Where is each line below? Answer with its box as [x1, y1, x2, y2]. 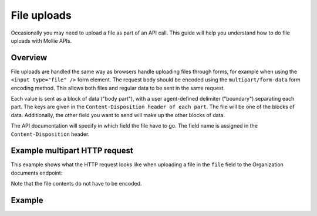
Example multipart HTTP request [11, 146, 133, 156]
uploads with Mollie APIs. [11, 37, 72, 44]
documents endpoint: [11, 169, 63, 176]
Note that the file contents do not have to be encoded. [11, 180, 142, 187]
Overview [11, 53, 48, 63]
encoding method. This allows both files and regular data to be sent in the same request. [11, 84, 225, 91]
